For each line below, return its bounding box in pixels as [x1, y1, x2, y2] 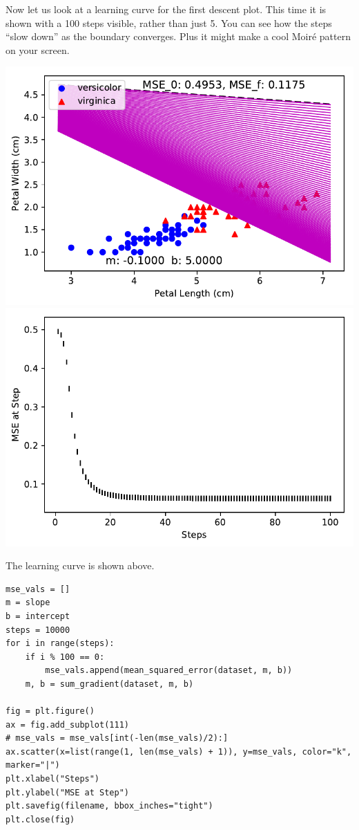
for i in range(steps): [6, 638, 115, 649]
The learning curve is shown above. [6, 558, 155, 573]
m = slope [6, 598, 50, 608]
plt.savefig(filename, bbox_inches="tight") [6, 801, 213, 811]
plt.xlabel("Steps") [6, 774, 100, 784]
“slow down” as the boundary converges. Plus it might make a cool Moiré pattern [6, 29, 351, 44]
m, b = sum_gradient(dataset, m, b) [25, 679, 194, 689]
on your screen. [6, 42, 70, 57]
